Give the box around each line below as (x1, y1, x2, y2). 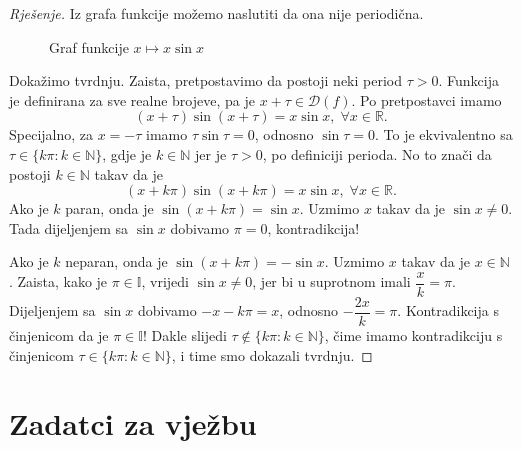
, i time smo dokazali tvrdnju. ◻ (171, 344, 373, 365)
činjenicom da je (9, 325, 109, 346)
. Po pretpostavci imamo (351, 89, 502, 110)
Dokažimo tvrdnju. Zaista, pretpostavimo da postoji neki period (9, 70, 402, 91)
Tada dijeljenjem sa (9, 217, 129, 238)
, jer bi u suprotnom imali (252, 271, 411, 292)
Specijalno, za (9, 124, 94, 145)
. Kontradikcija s (397, 300, 499, 321)
